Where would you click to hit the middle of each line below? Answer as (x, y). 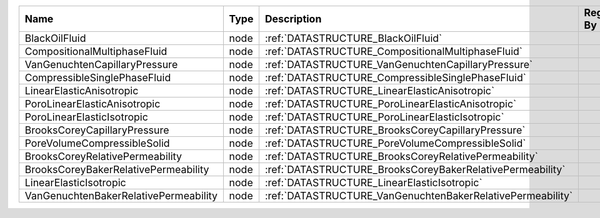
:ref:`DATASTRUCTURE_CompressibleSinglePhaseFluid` (395, 77)
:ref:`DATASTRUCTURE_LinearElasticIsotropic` (373, 182)
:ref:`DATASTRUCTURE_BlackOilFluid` (353, 38)
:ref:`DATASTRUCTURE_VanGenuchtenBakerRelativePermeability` (419, 195)
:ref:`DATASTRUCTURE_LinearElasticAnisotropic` (379, 90)
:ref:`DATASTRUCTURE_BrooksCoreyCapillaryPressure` (395, 130)
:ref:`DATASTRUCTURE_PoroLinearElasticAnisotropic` (390, 103)
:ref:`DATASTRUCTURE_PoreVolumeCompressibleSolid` (395, 143)
